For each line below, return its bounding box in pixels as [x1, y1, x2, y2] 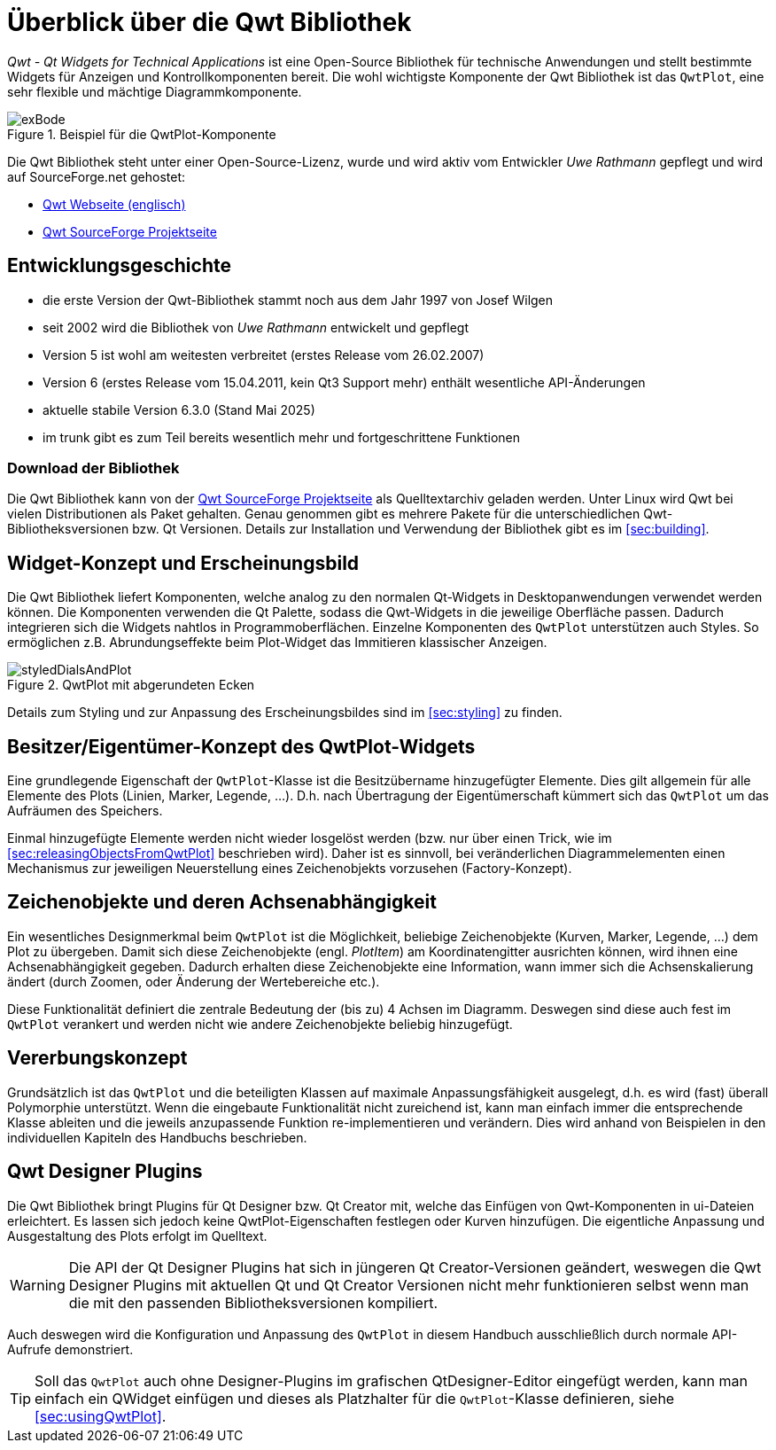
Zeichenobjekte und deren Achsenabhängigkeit [7, 891, 437, 914]
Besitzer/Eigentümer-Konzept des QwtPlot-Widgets [7, 735, 476, 758]
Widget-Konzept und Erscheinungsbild [7, 551, 360, 574]
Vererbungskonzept [7, 1047, 188, 1070]
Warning [10, 1275, 66, 1294]
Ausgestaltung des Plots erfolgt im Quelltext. [7, 1228, 268, 1243]
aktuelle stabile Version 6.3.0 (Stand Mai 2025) [43, 401, 315, 417]
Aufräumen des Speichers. [7, 803, 163, 819]
